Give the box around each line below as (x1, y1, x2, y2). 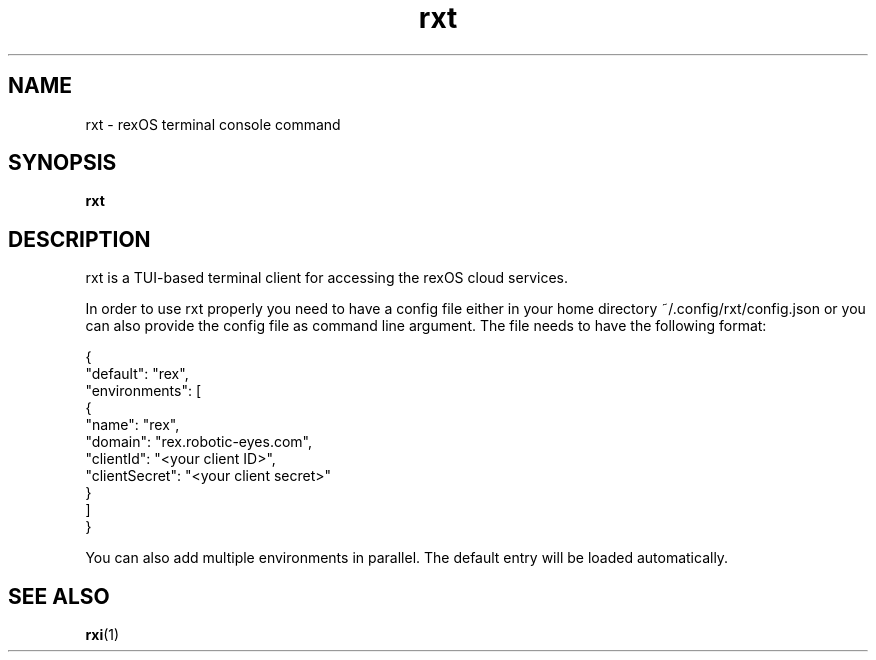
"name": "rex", (85, 416, 180, 434)
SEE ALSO (8, 583, 110, 609)
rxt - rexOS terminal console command (85, 115, 341, 133)
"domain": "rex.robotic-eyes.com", (85, 433, 312, 451)
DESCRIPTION (8, 226, 151, 252)
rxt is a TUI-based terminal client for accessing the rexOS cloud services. (85, 269, 568, 287)
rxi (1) (85, 626, 120, 644)
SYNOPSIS (8, 150, 117, 176)
